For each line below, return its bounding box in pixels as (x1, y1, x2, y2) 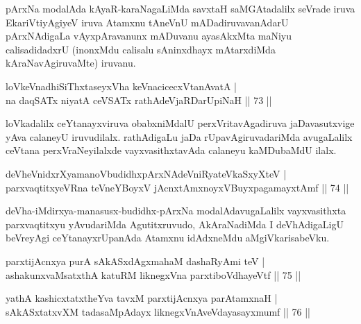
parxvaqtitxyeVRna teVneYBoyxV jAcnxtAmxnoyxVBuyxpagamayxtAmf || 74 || (6, 180, 349, 194)
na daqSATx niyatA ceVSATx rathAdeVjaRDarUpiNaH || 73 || (6, 92, 272, 107)
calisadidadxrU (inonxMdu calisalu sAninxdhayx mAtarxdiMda (6, 42, 276, 56)
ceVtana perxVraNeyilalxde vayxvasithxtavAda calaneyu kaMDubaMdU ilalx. (6, 143, 337, 157)
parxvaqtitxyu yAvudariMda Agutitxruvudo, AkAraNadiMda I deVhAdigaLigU (6, 216, 344, 231)
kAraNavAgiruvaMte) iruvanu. (6, 56, 136, 70)
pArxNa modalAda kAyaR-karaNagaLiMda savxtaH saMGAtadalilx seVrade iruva (6, 1, 355, 15)
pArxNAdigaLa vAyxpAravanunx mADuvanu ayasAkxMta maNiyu (6, 28, 292, 43)
